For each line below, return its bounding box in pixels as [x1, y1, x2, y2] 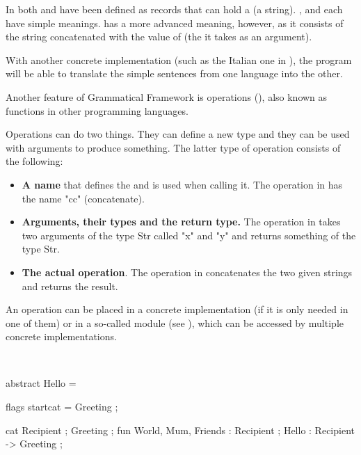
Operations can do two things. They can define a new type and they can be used [6, 127, 350, 141]
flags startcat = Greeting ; [6, 399, 118, 414]
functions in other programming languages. [6, 103, 188, 118]
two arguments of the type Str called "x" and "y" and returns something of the [22, 227, 356, 242]
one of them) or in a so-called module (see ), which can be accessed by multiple [6, 315, 344, 330]
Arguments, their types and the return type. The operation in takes [22, 214, 341, 229]
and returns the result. [22, 278, 118, 293]
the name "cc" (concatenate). [22, 191, 145, 205]
